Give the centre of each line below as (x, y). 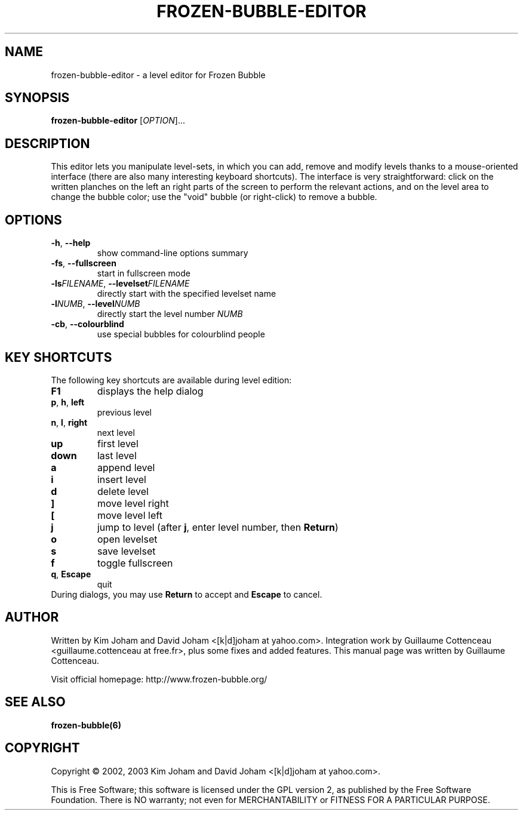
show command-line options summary (173, 253)
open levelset (127, 539)
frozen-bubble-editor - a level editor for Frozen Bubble (158, 75)
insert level (121, 479)
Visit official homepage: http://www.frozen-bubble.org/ (159, 679)
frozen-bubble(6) (86, 725)
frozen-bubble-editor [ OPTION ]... (118, 121)
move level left (130, 515)
